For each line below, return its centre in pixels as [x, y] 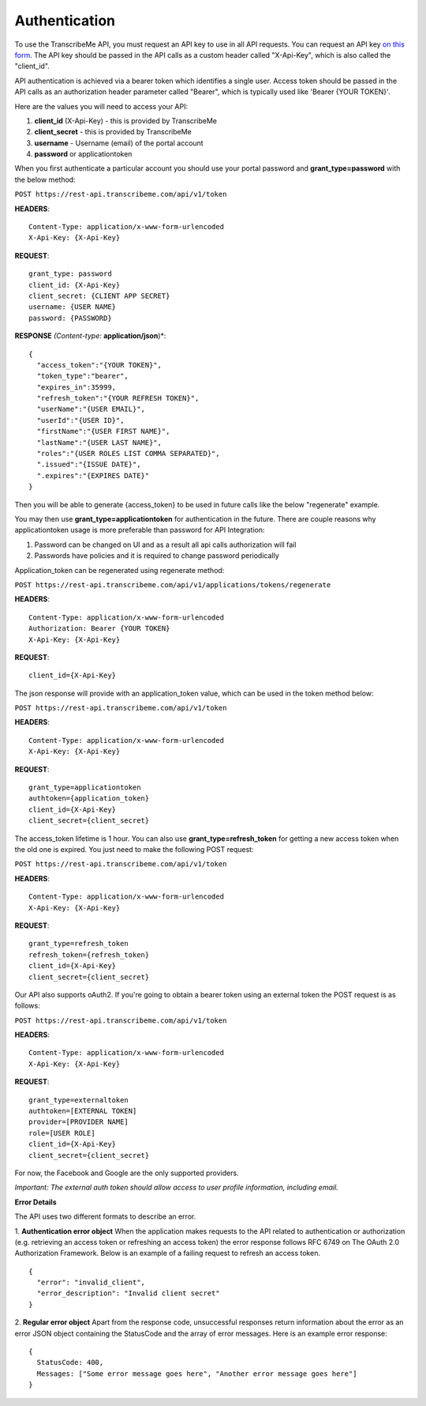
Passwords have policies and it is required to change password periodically [157, 556]
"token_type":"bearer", [83, 376]
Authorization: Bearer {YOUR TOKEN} [99, 629]
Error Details [35, 1202]
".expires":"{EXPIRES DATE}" [93, 475]
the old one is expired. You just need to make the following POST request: [134, 849]
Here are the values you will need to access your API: [101, 106]
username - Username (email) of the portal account [119, 143]
